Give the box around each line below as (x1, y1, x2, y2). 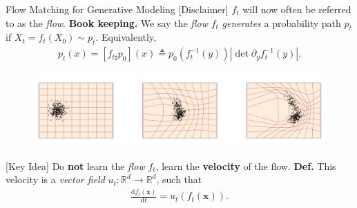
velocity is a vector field (6, 172, 105, 187)
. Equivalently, (95, 30, 157, 44)
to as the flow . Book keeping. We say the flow (6, 15, 208, 30)
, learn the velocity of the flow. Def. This (155, 158, 336, 173)
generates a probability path (222, 15, 341, 30)
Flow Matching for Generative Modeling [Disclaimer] (6, 2, 229, 16)
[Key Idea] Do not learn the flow (6, 158, 145, 173)
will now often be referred (242, 2, 351, 16)
